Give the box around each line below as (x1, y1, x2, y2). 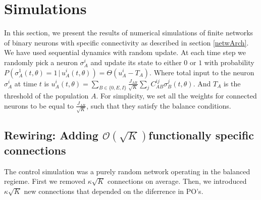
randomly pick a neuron (4, 57, 78, 67)
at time (14, 78, 37, 88)
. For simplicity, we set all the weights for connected (96, 90, 257, 101)
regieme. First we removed (4, 176, 85, 186)
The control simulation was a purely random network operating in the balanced (4, 166, 250, 176)
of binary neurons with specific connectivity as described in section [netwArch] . (4, 37, 249, 47)
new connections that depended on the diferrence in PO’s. (24, 185, 203, 196)
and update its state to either (90, 57, 182, 67)
